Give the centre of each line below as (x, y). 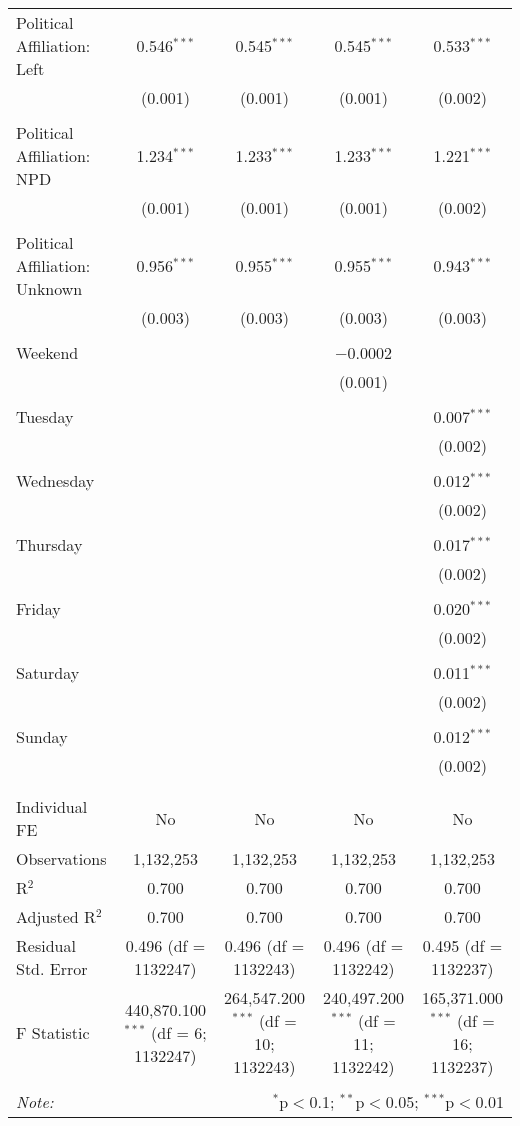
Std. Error (52, 968)
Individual (52, 806)
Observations (61, 858)
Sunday (42, 736)
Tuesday (45, 416)
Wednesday (55, 480)
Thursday (49, 544)
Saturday (48, 672)
